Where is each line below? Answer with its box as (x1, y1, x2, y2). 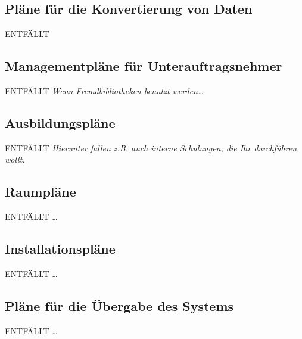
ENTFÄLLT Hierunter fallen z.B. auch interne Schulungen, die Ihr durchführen (5, 141, 297, 154)
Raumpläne (5, 182, 76, 201)
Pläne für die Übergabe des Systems (5, 296, 234, 315)
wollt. (5, 153, 25, 166)
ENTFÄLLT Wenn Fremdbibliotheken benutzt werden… (5, 85, 204, 97)
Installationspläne (5, 240, 116, 258)
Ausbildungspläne (5, 113, 116, 132)
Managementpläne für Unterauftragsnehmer (5, 57, 282, 75)
